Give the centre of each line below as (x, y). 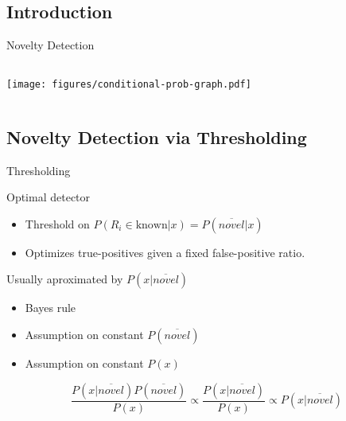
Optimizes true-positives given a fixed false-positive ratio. (165, 252)
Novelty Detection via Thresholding (157, 136)
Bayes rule (51, 308)
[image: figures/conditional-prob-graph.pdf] (129, 84)
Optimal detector (49, 197)
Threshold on (57, 223)
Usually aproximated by (65, 279)
